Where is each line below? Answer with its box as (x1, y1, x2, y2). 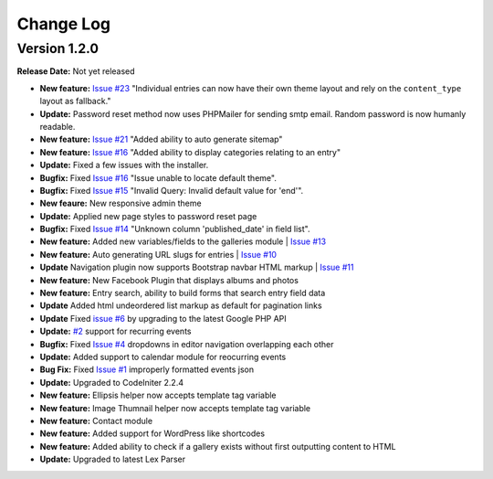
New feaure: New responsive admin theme (39, 197, 202, 209)
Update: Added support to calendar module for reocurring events (39, 351, 287, 362)
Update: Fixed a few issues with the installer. (39, 160, 209, 171)
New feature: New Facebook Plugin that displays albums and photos (39, 274, 299, 285)
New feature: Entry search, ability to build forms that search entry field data (39, 288, 326, 299)
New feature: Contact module (39, 415, 153, 426)
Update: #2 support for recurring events (39, 325, 192, 337)
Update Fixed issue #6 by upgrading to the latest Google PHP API (39, 313, 287, 324)
